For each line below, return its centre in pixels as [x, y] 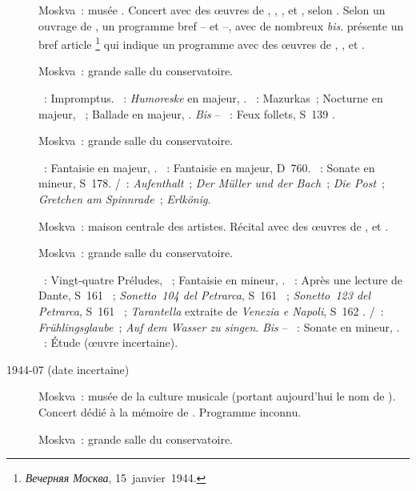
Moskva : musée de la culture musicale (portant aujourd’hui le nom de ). [217, 396]
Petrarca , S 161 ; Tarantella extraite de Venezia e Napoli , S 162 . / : [211, 310]
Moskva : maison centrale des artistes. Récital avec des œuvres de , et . [214, 225]
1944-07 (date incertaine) [68, 369]
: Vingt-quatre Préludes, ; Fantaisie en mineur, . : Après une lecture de [223, 279]
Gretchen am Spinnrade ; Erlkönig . [125, 199]
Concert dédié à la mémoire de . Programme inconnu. [170, 411]
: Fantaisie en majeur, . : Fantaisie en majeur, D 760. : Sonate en [209, 167]
